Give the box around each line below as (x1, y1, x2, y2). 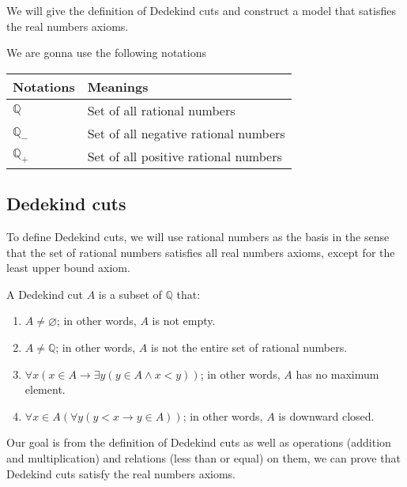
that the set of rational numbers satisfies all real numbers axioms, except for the (6, 243, 395, 260)
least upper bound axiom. (6, 259, 130, 276)
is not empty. (152, 312, 216, 329)
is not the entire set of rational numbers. (151, 338, 348, 355)
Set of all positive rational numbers (87, 146, 282, 165)
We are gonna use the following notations (6, 44, 206, 61)
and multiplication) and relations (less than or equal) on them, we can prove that (6, 449, 401, 466)
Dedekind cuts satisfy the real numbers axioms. (6, 465, 236, 481)
